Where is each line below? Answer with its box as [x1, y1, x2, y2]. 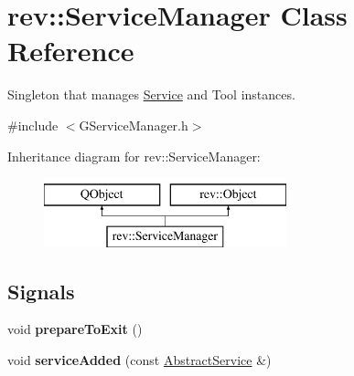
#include [7, 115, 59, 134]
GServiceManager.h [79, 115, 188, 134]
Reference [7, 32, 134, 69]
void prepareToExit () [7, 319, 143, 339]
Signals [7, 277, 75, 305]
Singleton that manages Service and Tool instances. [7, 85, 295, 104]
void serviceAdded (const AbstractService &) [7, 350, 272, 370]
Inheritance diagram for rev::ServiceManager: [7, 146, 261, 165]
